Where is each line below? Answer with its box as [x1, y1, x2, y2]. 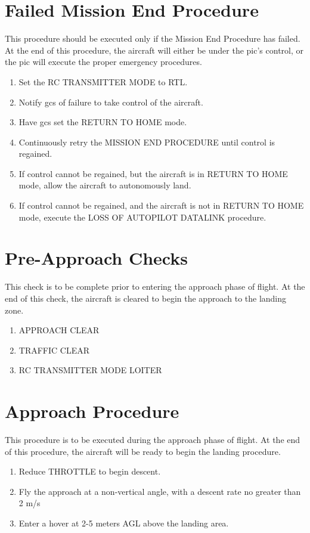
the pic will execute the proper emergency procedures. [5, 55, 202, 68]
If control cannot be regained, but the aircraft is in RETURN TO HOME [18, 167, 288, 179]
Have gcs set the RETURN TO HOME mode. [18, 116, 187, 128]
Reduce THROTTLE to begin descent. [18, 465, 161, 478]
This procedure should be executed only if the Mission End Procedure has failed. [5, 32, 300, 45]
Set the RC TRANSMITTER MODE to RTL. [18, 75, 188, 88]
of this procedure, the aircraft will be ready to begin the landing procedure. [5, 445, 281, 457]
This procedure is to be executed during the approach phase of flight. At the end [5, 433, 300, 446]
